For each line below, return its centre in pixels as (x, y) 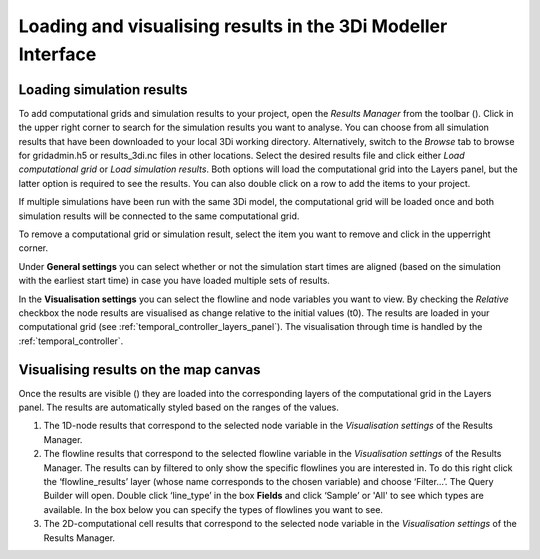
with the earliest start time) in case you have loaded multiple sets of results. (174, 281)
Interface (57, 54)
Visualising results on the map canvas (139, 369)
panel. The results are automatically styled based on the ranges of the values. (179, 407)
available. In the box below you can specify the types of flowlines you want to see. (213, 509)
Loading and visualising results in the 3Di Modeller (233, 26)
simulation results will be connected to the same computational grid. (159, 216)
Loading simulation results (103, 89)
